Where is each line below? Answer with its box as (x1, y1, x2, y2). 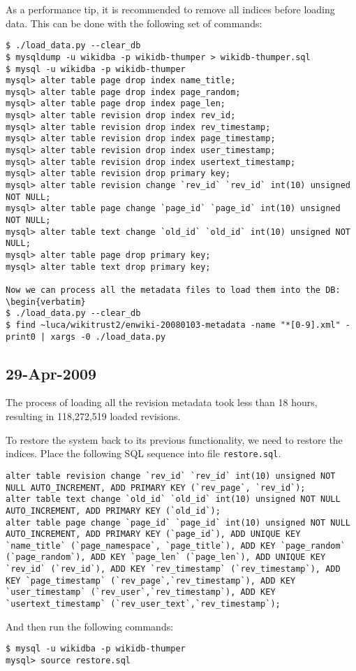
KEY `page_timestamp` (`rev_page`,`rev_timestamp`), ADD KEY (6, 575, 296, 586)
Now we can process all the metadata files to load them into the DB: (6, 284, 341, 295)
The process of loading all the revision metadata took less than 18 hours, (6, 395, 318, 410)
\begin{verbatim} (6, 296, 86, 307)
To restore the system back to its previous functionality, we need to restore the (6, 432, 343, 447)
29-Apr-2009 (6, 362, 97, 384)
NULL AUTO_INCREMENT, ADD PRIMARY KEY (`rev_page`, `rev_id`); (6, 482, 306, 493)
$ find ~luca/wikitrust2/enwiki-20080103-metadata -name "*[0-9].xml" (6, 319, 341, 330)
